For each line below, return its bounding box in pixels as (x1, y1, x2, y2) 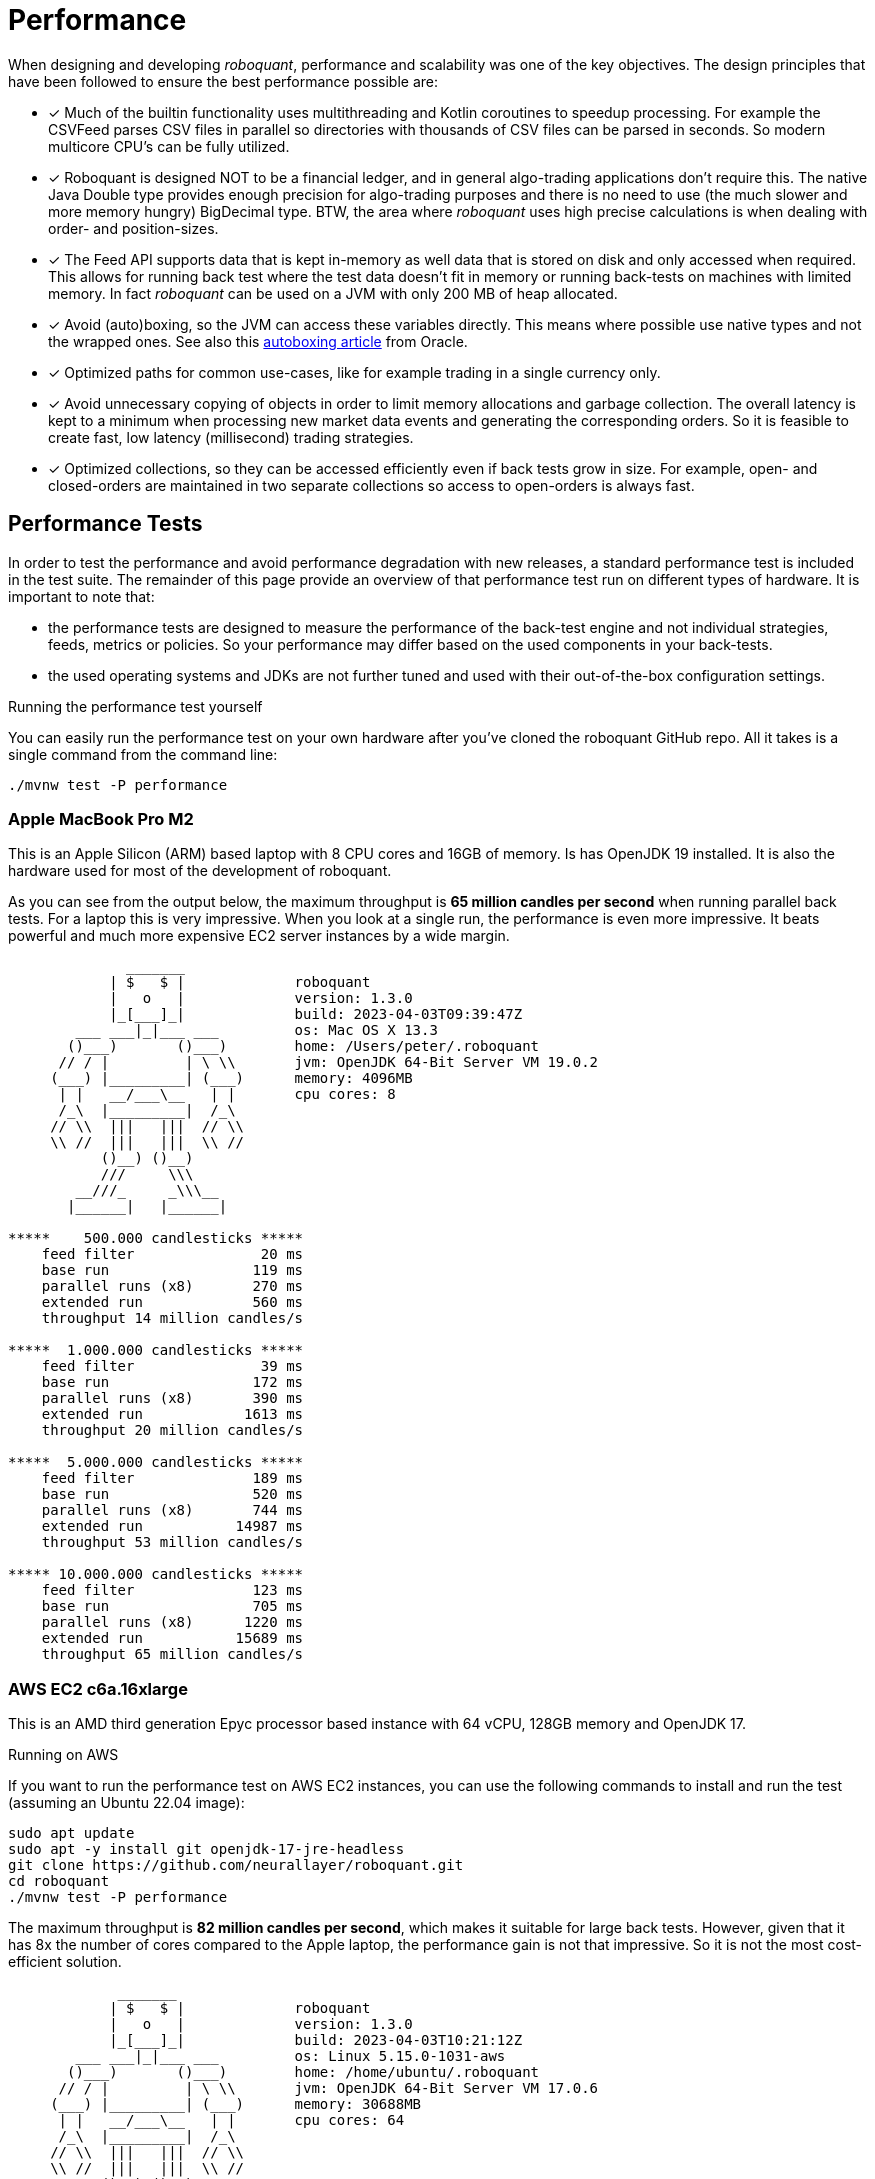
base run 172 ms (41, 1374, 304, 1391)
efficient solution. (8, 1953, 122, 1971)
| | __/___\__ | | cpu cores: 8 (58, 1086, 396, 1103)
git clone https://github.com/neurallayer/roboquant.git (8, 1857, 464, 1874)
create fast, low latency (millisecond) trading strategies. (48, 428, 414, 446)
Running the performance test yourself (8, 697, 263, 715)
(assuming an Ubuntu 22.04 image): (8, 1794, 245, 1812)
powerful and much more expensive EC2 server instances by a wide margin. (8, 927, 510, 945)
